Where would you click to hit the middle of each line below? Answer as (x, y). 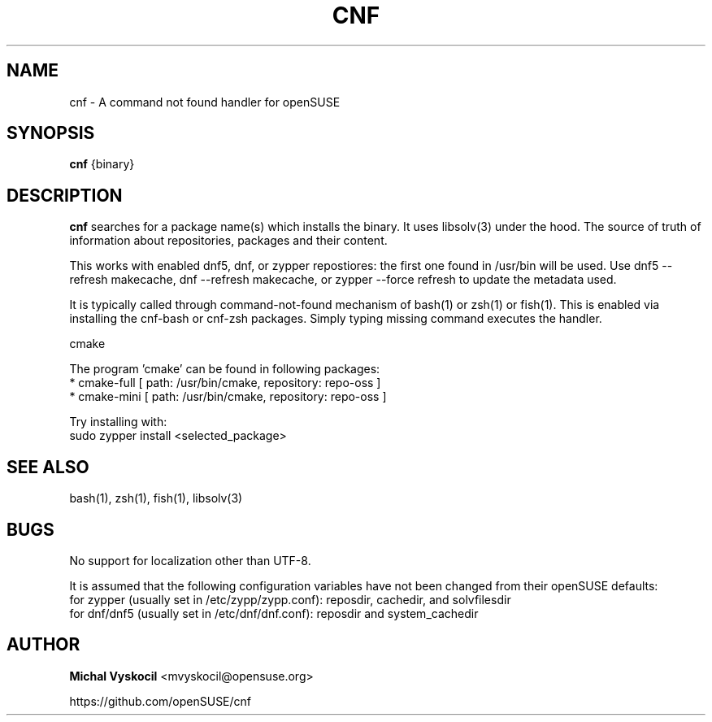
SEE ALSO (48, 467)
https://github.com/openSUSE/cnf (161, 701)
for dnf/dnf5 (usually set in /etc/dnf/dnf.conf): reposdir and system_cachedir (274, 613)
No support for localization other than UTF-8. (190, 560)
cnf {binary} (102, 164)
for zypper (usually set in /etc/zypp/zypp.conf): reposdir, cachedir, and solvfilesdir (290, 599)
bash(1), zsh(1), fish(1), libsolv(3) (156, 498)
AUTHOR (43, 645)
